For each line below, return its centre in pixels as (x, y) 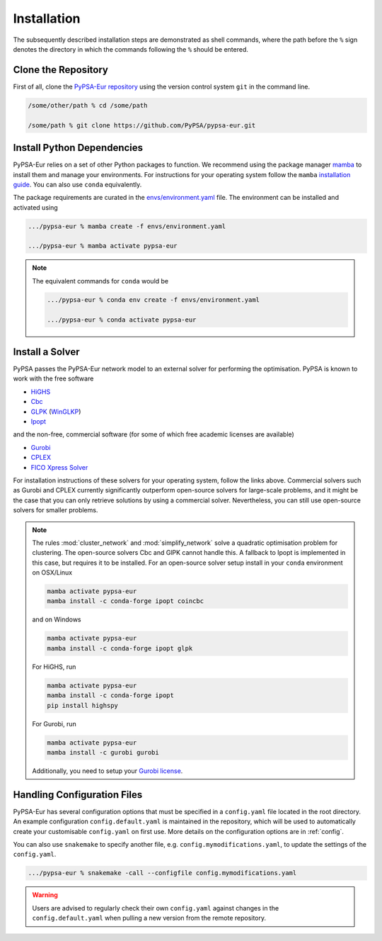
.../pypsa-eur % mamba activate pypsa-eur (103, 246)
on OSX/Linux (52, 573)
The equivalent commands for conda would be (100, 281)
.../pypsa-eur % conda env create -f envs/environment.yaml (154, 300)
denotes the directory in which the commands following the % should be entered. (131, 49)
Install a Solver (47, 352)
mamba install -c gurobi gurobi (103, 752)
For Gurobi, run (54, 723)
